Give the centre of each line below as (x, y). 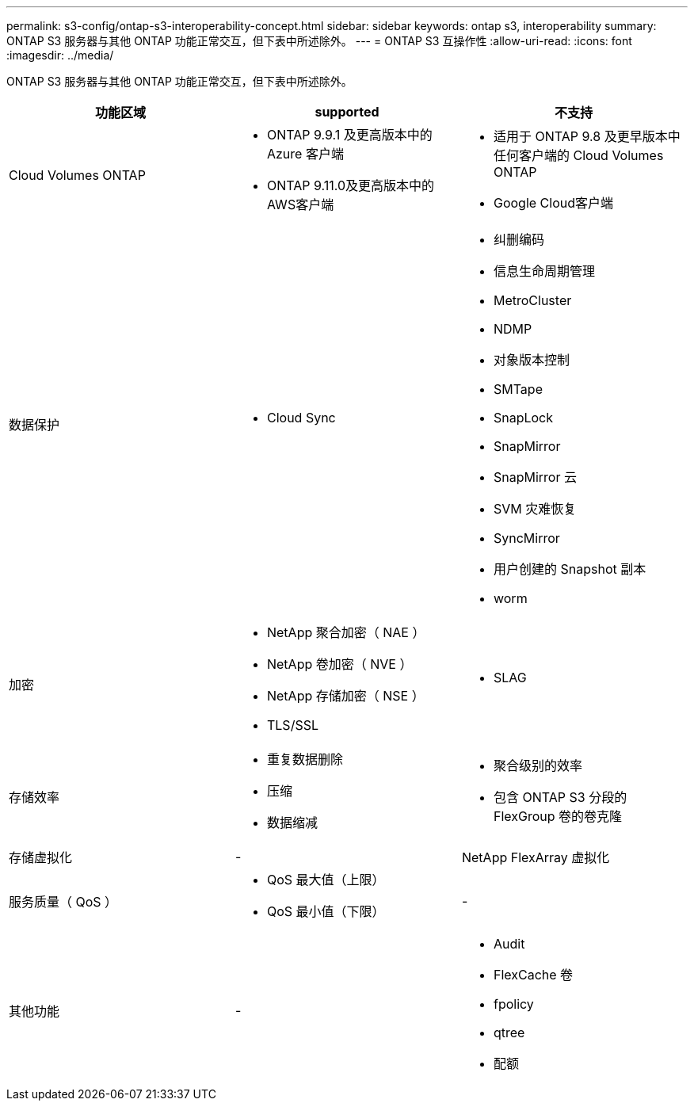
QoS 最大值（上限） (326, 880)
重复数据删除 (305, 759)
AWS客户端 (300, 204)
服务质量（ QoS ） (63, 902)
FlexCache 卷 (533, 975)
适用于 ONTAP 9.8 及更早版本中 (587, 136)
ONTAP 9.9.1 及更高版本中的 (349, 135)
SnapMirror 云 (535, 477)
